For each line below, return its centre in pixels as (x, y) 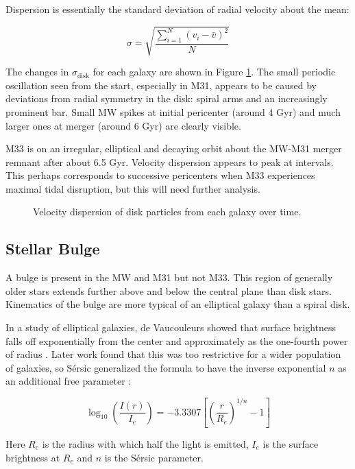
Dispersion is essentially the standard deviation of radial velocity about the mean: (177, 9)
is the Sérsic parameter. (154, 457)
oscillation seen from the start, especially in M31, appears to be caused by (161, 85)
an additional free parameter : (69, 381)
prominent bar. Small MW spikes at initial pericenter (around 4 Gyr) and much (173, 111)
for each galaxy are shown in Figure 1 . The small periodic (214, 72)
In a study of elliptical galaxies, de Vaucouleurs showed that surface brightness (171, 327)
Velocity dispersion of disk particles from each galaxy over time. (167, 212)
